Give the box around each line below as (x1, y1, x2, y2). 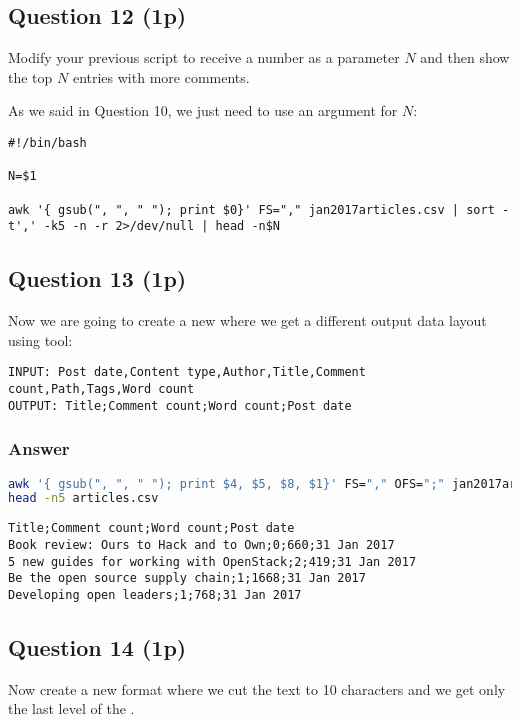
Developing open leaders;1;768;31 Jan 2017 (8, 587, 302, 602)
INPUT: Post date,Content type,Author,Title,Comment (8, 365, 366, 380)
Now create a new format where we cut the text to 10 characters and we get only (8, 678, 506, 699)
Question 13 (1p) (8, 263, 187, 294)
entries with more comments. (72, 66, 250, 87)
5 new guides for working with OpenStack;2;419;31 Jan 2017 (8, 554, 417, 569)
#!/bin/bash (8, 135, 87, 150)
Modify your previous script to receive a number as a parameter (8, 47, 400, 68)
